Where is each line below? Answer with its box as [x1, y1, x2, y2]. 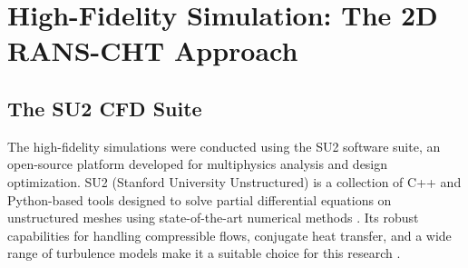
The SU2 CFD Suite [7, 94, 202, 122]
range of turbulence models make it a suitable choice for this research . [7, 243, 401, 263]
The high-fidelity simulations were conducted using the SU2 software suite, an [7, 136, 441, 155]
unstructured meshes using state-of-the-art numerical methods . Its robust [7, 208, 419, 227]
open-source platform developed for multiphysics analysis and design [7, 154, 388, 174]
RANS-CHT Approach [7, 32, 298, 69]
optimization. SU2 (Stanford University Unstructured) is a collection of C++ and [7, 172, 462, 191]
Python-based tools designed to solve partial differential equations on [7, 190, 392, 209]
